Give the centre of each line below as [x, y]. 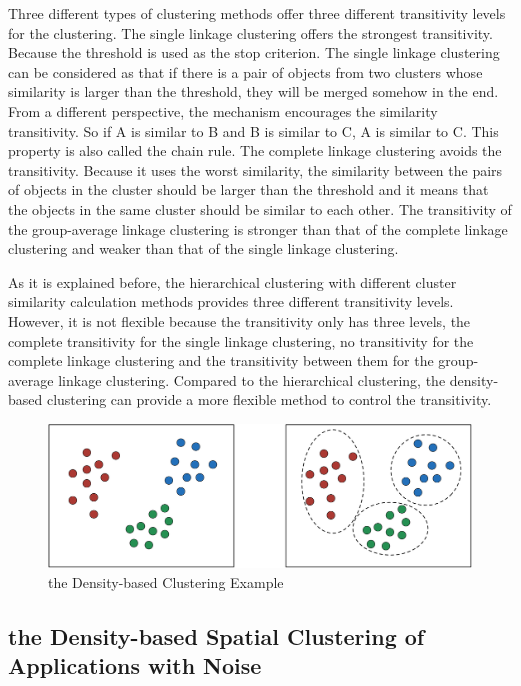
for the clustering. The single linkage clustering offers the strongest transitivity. [250, 32]
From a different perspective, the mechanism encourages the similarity [223, 110]
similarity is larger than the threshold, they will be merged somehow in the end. [253, 91]
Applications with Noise [135, 665]
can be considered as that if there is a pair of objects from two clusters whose [245, 71]
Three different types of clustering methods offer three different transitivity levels [257, 13]
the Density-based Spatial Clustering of [216, 635]
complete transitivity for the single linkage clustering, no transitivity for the [241, 340]
